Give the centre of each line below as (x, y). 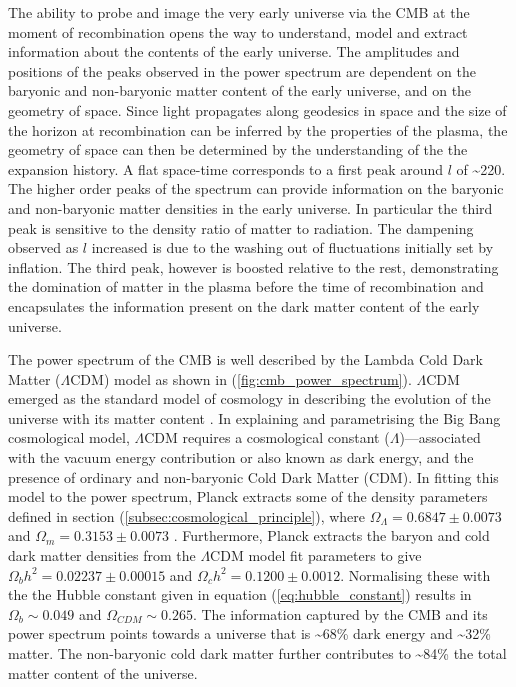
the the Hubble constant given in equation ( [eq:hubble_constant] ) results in (240, 594)
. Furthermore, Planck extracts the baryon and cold (331, 535)
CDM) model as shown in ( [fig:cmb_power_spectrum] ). (241, 378)
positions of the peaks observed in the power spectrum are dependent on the (242, 70)
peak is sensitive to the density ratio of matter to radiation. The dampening (241, 227)
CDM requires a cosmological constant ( (267, 437)
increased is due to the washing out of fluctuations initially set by (292, 247)
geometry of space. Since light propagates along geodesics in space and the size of (257, 109)
